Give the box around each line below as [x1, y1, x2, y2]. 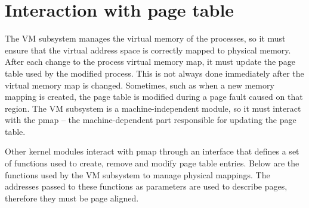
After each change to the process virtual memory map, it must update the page [5, 55, 295, 68]
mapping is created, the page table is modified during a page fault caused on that [5, 90, 303, 103]
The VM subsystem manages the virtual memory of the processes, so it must [5, 32, 286, 45]
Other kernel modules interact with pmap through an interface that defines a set [5, 145, 299, 157]
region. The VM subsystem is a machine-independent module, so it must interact [5, 102, 301, 114]
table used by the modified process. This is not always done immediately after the [5, 67, 304, 79]
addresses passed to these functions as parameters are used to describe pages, [5, 180, 288, 193]
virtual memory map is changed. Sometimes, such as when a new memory [5, 78, 274, 91]
